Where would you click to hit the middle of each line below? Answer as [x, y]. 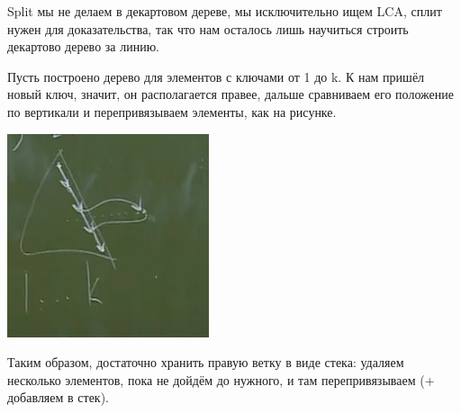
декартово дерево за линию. [84, 46]
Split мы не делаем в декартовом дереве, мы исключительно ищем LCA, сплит [225, 11]
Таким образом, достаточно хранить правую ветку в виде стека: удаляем [206, 362]
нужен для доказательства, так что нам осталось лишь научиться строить [208, 28]
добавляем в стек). [59, 397]
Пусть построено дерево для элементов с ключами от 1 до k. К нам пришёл [216, 76]
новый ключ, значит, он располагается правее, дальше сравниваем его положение [230, 94]
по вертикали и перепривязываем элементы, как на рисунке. [172, 111]
